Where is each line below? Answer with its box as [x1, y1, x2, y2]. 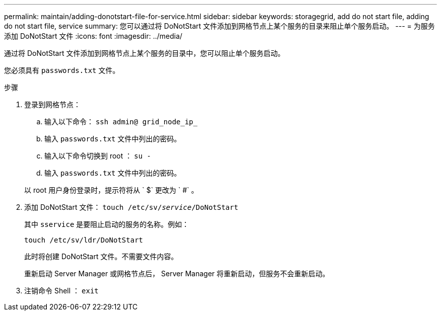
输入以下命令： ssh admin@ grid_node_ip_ [44, 117, 198, 126]
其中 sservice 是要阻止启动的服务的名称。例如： [24, 220, 189, 228]
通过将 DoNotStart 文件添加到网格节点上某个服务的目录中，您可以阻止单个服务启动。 [4, 49, 285, 57]
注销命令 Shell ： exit [24, 286, 99, 295]
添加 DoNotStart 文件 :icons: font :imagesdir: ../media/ [4, 32, 183, 40]
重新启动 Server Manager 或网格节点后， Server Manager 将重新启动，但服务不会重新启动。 [24, 269, 330, 278]
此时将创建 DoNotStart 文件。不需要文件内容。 [24, 252, 178, 261]
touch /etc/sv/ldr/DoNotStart [24, 236, 143, 244]
